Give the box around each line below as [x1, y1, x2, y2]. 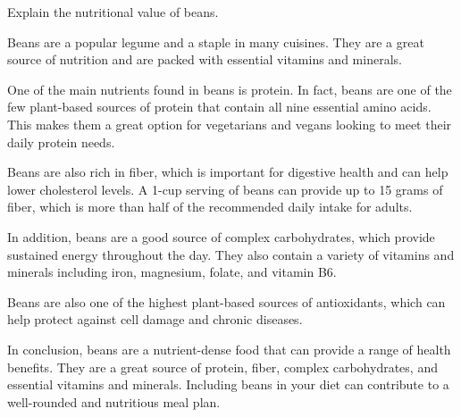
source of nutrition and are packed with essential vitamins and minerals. [7, 50, 402, 69]
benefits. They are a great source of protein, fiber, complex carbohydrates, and [7, 357, 438, 376]
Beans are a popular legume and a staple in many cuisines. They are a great [7, 32, 424, 51]
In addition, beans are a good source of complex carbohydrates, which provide [7, 227, 435, 246]
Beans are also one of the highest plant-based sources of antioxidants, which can [7, 292, 446, 311]
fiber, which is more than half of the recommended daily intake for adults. [7, 197, 413, 216]
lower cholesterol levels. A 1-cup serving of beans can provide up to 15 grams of [7, 179, 443, 198]
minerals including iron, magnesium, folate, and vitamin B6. [7, 263, 337, 281]
